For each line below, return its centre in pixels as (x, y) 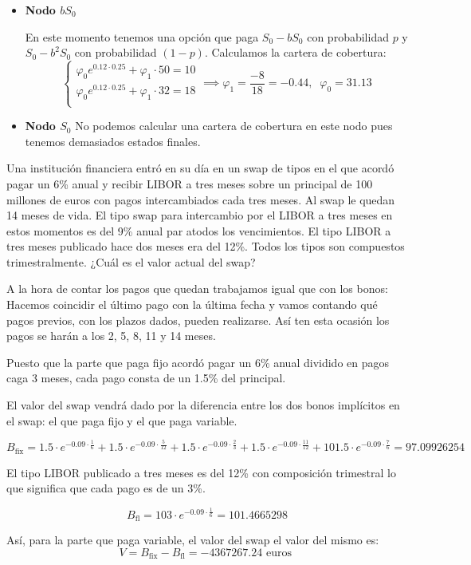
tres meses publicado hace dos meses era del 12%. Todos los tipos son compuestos (206, 246)
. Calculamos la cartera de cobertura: (295, 52)
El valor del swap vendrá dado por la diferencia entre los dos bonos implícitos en (203, 405)
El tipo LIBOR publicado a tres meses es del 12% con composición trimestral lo (201, 472)
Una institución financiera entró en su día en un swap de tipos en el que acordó (200, 168)
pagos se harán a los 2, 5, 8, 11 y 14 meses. (111, 336)
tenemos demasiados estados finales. (113, 141)
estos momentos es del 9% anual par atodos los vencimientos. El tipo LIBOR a (199, 230)
